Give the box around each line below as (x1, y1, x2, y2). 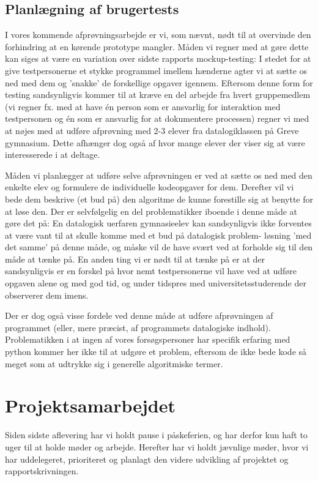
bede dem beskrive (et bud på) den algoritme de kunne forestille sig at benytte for (5, 192, 313, 205)
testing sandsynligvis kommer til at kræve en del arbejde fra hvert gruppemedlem (5, 88, 311, 101)
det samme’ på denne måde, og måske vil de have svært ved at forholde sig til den (5, 240, 313, 253)
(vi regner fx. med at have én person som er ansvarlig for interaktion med (5, 100, 281, 113)
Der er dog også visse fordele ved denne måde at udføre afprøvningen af (5, 309, 273, 322)
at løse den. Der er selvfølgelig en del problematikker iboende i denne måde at (5, 204, 298, 217)
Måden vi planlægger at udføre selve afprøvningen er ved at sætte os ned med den (5, 168, 312, 181)
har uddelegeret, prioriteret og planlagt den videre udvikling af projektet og (5, 452, 289, 465)
